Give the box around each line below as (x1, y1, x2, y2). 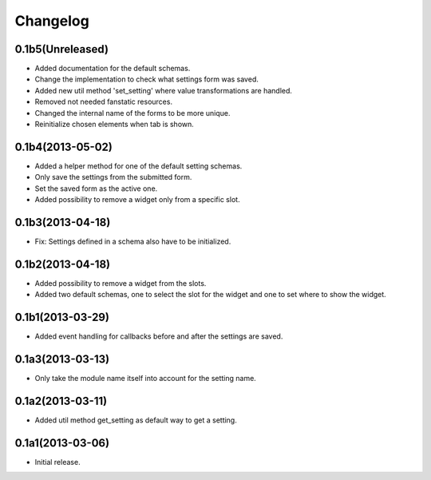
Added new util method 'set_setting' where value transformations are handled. (34, 85, 293, 95)
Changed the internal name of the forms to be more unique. (34, 108, 231, 117)
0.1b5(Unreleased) (14, 42, 109, 56)
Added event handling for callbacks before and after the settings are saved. (34, 331, 283, 341)
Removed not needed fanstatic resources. (34, 97, 173, 107)
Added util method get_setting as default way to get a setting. (34, 415, 237, 425)
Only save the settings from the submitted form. (34, 173, 192, 182)
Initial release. (34, 457, 81, 466)
